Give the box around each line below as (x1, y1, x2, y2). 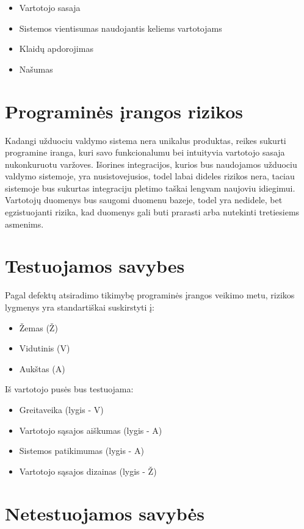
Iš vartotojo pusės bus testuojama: (5, 383, 134, 395)
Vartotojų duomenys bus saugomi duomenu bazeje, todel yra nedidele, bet (5, 193, 283, 206)
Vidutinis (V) (19, 342, 70, 354)
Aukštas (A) (19, 362, 65, 375)
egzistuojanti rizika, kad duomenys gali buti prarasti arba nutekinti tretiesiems (5, 206, 300, 218)
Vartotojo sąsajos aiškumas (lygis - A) (19, 423, 162, 436)
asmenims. (5, 217, 44, 230)
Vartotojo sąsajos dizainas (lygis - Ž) (19, 464, 157, 477)
